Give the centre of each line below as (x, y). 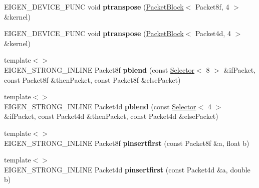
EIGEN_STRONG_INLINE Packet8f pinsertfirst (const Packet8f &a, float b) (127, 143)
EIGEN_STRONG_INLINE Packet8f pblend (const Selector (99, 69)
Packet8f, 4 (212, 7)
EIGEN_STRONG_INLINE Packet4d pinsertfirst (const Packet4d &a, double (127, 169)
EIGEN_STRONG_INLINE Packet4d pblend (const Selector (100, 106)
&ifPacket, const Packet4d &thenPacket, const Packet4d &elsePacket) (111, 116)
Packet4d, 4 (213, 33)
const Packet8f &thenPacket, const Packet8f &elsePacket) (92, 79)
